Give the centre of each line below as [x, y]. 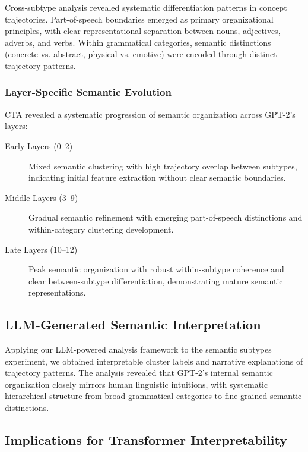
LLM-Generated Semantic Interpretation [133, 324]
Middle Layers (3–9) [42, 197]
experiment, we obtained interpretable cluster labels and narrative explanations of [154, 361]
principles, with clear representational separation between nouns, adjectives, [143, 31]
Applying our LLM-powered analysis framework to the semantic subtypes [138, 349]
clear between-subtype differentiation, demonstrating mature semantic [156, 280]
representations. [57, 292]
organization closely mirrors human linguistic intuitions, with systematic [136, 384]
